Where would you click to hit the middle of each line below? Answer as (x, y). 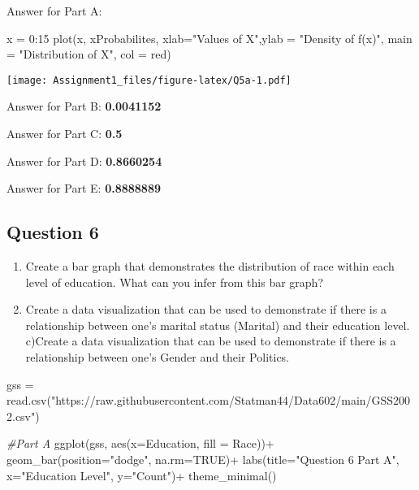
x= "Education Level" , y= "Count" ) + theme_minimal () (142, 475)
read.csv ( (29, 400)
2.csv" (21, 416)
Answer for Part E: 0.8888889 (84, 188)
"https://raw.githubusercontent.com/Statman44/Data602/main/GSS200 (231, 400)
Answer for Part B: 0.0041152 (84, 106)
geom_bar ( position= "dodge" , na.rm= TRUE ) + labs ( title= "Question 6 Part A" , (203, 459)
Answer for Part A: (54, 11)
